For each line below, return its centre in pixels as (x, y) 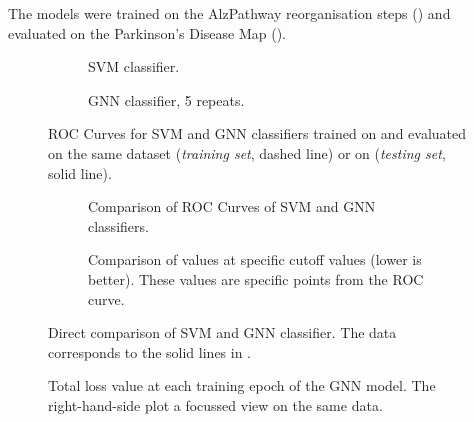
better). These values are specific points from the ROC (256, 278)
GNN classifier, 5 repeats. (166, 99)
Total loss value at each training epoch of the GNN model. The (242, 385)
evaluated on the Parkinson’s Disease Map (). (147, 32)
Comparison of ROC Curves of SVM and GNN (232, 206)
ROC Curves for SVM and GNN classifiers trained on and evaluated (257, 133)
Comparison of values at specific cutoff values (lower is (255, 259)
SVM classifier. (134, 66)
